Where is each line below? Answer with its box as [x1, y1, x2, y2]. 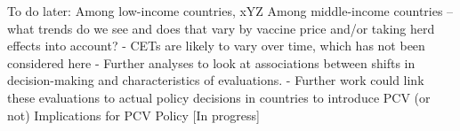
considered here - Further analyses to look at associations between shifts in [7, 53, 416, 72]
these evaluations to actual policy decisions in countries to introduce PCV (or [7, 88, 431, 106]
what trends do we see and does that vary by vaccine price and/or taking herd [7, 19, 435, 37]
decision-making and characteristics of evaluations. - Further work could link [7, 71, 424, 89]
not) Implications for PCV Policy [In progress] [7, 105, 260, 124]
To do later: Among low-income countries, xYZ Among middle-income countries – [7, 2, 454, 19]
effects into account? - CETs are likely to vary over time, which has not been [7, 36, 425, 55]
